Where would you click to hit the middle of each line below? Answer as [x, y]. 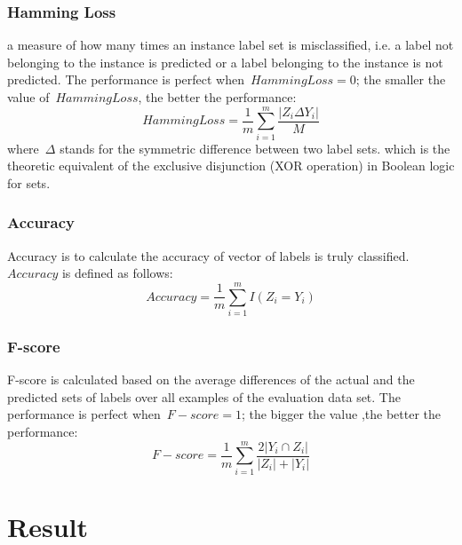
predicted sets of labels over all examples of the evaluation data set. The [204, 396]
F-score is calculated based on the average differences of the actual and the [211, 379]
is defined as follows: [117, 273]
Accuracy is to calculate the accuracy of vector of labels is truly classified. [208, 255]
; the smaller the [401, 79]
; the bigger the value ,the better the [341, 414]
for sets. [29, 182]
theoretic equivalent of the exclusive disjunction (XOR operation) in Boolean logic [231, 166]
